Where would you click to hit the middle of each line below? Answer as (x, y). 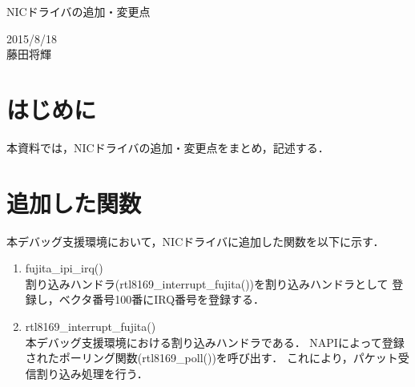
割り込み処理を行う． (92, 373)
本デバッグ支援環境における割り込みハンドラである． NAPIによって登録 (215, 342)
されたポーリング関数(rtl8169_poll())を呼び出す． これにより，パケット (212, 358)
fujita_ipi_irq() (64, 268)
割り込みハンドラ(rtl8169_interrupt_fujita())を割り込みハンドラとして (207, 283)
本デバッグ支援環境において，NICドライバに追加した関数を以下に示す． (195, 241)
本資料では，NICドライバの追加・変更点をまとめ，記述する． (168, 147)
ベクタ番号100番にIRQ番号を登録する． (162, 299)
